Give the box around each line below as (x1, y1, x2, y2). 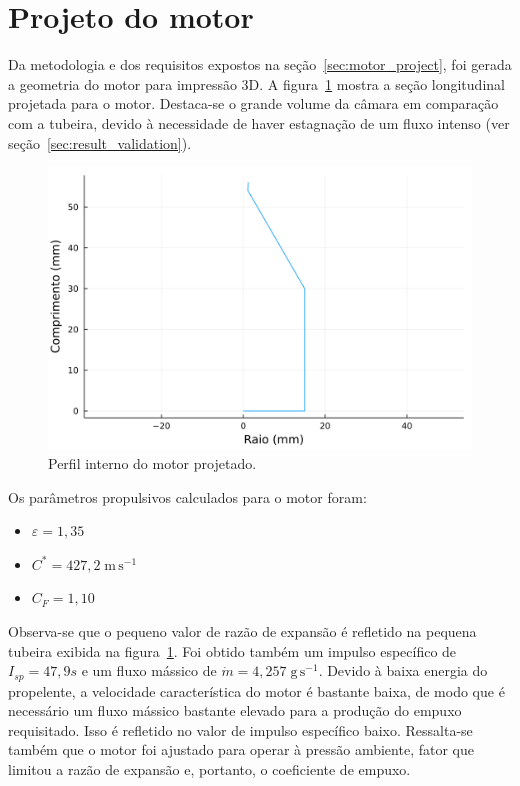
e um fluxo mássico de (81, 660, 217, 681)
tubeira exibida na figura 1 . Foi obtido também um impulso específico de (8, 640, 457, 661)
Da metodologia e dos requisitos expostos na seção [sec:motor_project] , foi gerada (8, 54, 512, 75)
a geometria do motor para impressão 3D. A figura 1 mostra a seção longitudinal (8, 73, 505, 94)
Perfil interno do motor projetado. (48, 453, 257, 474)
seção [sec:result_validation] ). (8, 132, 192, 153)
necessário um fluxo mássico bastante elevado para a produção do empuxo (8, 700, 462, 721)
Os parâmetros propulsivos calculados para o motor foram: (8, 486, 367, 507)
